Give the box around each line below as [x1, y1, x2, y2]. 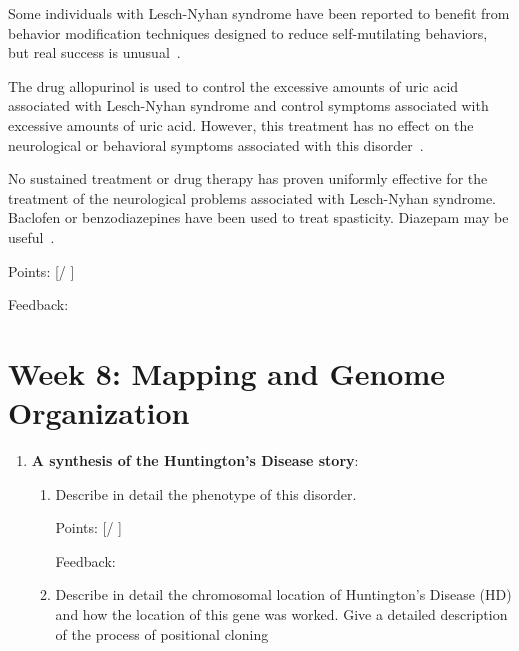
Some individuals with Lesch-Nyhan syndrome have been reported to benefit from [8, 3, 510, 23]
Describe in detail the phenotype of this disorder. [55, 483, 357, 504]
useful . [8, 226, 55, 247]
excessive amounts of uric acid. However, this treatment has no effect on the [8, 114, 474, 135]
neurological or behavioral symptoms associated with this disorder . [8, 134, 424, 155]
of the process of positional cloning [55, 623, 269, 644]
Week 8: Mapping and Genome [8, 352, 446, 393]
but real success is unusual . [8, 42, 181, 63]
